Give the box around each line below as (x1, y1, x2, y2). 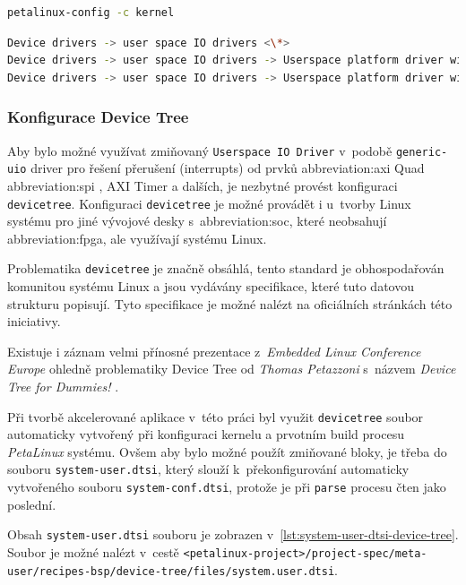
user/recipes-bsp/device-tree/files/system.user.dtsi (7, 564, 335, 578)
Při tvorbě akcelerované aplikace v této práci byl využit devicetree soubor (7, 407, 424, 426)
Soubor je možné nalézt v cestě (7, 542, 179, 561)
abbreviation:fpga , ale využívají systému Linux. (7, 228, 267, 247)
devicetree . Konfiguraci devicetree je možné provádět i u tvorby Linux (7, 194, 411, 212)
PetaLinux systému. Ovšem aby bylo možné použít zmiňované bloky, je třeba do (7, 442, 447, 460)
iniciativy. (7, 312, 61, 331)
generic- (395, 145, 448, 159)
